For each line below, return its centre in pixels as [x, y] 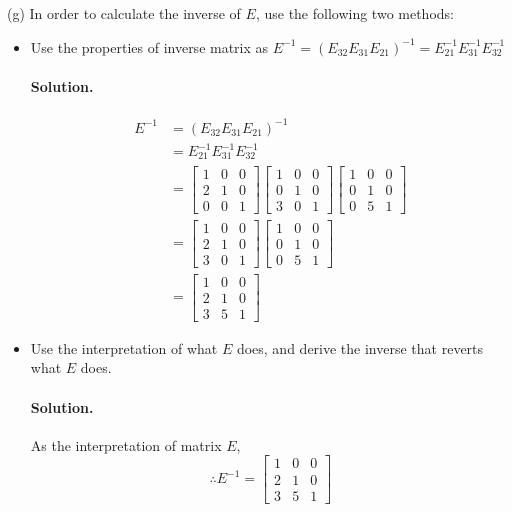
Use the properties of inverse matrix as [149, 46]
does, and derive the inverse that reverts [360, 347]
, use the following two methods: [354, 13]
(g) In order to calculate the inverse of [124, 13]
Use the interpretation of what [124, 347]
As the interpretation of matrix [126, 444]
